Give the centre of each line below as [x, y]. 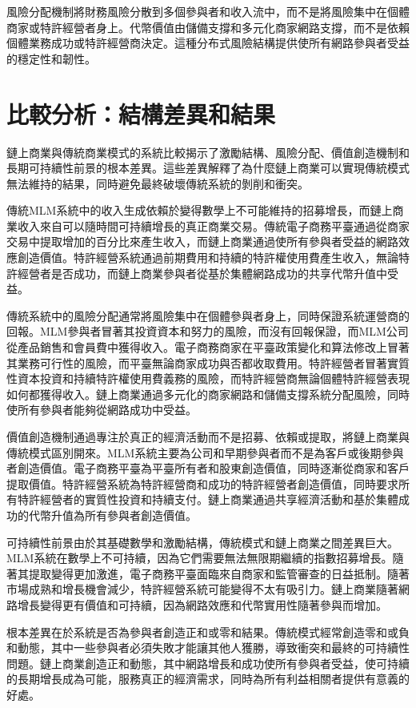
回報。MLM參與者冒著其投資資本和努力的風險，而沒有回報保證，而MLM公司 [208, 331]
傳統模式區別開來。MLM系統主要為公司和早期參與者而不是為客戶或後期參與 [205, 452]
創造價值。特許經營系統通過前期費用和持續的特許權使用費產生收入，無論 [208, 257]
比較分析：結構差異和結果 [141, 113]
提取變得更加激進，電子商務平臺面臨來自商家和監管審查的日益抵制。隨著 [219, 573]
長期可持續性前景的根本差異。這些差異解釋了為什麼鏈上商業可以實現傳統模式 [208, 168]
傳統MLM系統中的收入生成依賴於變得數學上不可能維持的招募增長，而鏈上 [200, 210]
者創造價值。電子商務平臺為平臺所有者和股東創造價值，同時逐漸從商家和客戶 [208, 468]
